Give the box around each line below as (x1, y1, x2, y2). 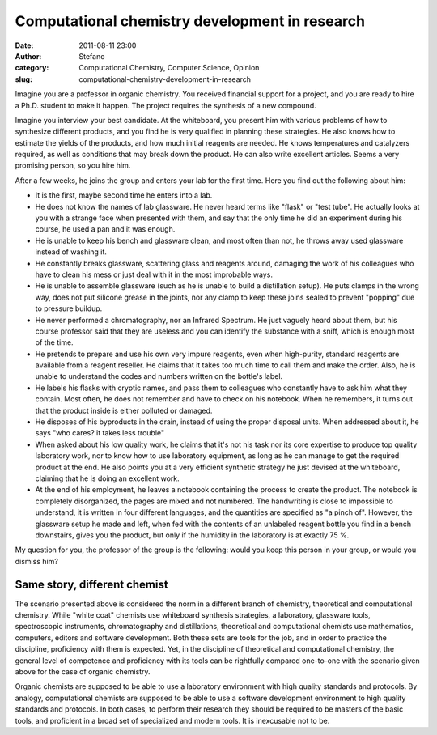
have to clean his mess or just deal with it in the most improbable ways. (35, 270, 273, 279)
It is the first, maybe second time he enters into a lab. (35, 190, 213, 200)
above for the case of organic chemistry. (15, 666, 151, 676)
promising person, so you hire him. (15, 160, 131, 170)
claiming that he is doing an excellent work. (35, 474, 180, 483)
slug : (15, 74, 32, 84)
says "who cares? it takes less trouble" (35, 428, 165, 438)
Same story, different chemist (15, 577, 169, 591)
